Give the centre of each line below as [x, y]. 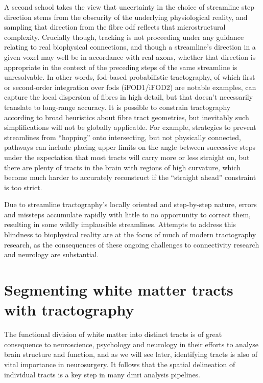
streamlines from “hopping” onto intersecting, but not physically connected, [123, 137]
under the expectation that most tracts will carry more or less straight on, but [127, 157]
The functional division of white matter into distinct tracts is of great [113, 334]
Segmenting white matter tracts [119, 290]
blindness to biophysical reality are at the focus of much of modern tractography [130, 234]
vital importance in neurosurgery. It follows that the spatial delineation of [120, 364]
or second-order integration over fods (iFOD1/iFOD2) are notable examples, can [130, 87]
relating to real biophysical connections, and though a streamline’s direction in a [130, 47]
